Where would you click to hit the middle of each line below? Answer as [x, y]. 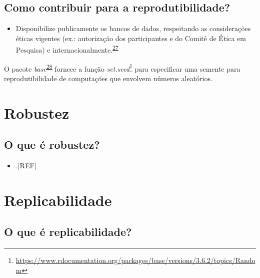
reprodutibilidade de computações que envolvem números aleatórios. [108, 78]
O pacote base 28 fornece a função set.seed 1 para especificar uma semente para [122, 68]
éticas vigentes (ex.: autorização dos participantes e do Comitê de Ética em [131, 38]
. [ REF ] [26, 166]
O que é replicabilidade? [68, 232]
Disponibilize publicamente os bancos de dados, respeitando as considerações [133, 28]
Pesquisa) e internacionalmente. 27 [67, 49]
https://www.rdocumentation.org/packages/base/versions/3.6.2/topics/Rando [135, 260]
